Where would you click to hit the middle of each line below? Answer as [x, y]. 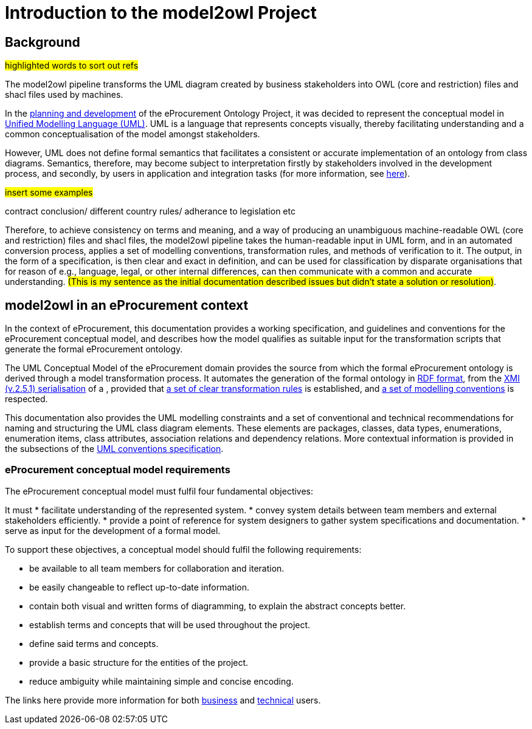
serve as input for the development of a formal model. [113, 530]
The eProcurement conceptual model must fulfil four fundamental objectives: [159, 491]
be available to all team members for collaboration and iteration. [157, 568]
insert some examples [49, 193]
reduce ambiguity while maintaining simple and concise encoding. [161, 681]
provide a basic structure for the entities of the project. [139, 662]
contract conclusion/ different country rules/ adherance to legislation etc [150, 211]
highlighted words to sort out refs [72, 66]
